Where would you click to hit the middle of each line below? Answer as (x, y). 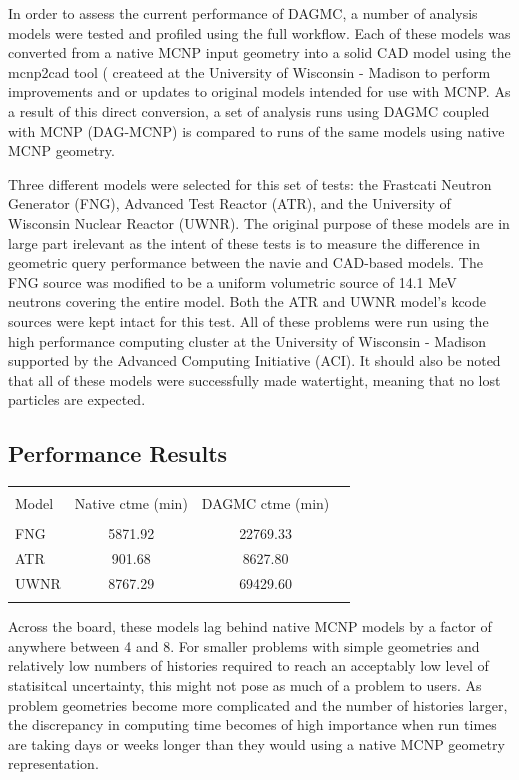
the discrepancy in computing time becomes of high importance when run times (252, 724)
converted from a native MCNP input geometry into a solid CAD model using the (259, 52)
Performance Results (118, 453)
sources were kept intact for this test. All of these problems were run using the (248, 320)
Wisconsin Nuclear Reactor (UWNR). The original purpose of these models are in (259, 222)
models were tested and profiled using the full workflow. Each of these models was (259, 32)
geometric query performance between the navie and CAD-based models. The (245, 262)
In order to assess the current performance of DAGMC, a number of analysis (243, 13)
